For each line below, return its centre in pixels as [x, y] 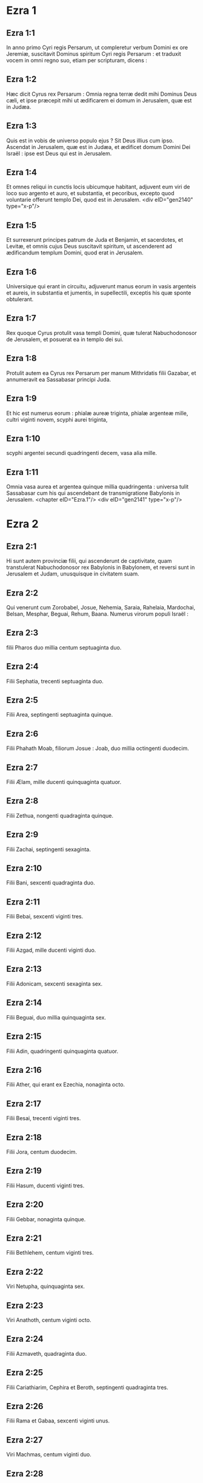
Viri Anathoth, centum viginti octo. [49, 1320]
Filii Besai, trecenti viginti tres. [44, 1118]
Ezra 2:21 [24, 1238]
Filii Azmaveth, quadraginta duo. [47, 1353]
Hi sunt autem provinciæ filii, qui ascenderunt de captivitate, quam [89, 561]
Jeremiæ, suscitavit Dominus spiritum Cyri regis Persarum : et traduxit [94, 54]
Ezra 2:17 [24, 1103]
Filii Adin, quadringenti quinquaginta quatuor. [62, 1051]
